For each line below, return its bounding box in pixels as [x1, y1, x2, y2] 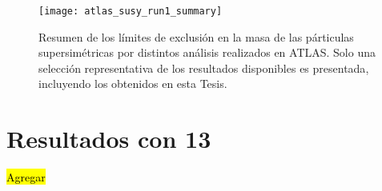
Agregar [6, 169, 46, 185]
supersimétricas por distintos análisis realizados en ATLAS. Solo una [38, 44, 376, 61]
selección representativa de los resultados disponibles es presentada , [38, 59, 369, 76]
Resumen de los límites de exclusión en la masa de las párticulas [38, 28, 354, 45]
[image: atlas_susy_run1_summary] [38, 6, 223, 17]
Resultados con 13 [6, 122, 211, 155]
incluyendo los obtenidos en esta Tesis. [38, 75, 227, 92]
